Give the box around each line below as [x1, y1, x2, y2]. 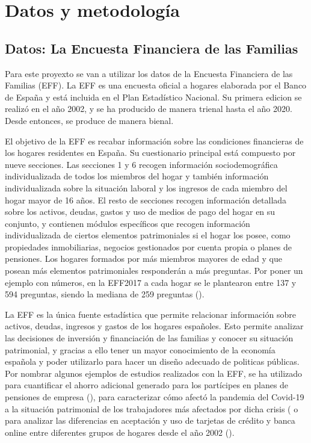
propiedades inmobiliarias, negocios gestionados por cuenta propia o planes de [5, 240, 292, 253]
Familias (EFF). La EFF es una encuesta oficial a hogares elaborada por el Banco [5, 79, 307, 91]
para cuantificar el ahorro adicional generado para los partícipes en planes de [5, 379, 289, 391]
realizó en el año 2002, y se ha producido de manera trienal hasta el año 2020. [5, 102, 292, 115]
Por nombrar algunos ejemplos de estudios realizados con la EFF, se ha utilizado [5, 367, 303, 379]
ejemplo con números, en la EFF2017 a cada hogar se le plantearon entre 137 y [5, 276, 297, 288]
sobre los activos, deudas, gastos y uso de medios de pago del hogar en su [5, 205, 276, 218]
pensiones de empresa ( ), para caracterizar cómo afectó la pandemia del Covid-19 [5, 391, 304, 403]
